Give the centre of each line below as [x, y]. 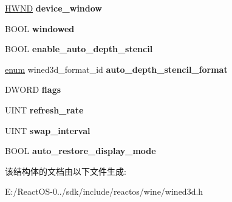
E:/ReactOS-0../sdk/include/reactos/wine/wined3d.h [104, 191]
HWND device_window [53, 8]
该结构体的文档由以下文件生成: [66, 171]
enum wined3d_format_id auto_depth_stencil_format [116, 69]
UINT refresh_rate [44, 109]
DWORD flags [33, 89]
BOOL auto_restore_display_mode [80, 151]
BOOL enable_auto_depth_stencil [79, 49]
